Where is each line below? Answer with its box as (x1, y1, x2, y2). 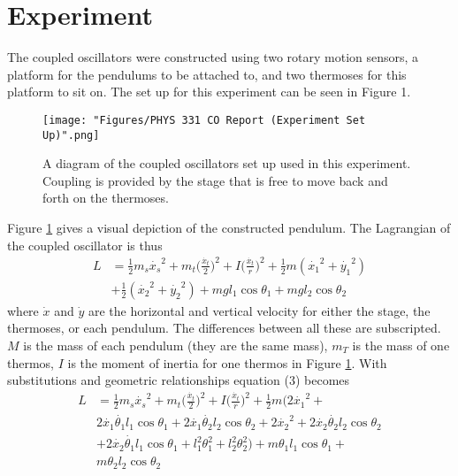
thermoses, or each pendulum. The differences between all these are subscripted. (7, 319, 441, 337)
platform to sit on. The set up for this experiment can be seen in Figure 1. (7, 82, 411, 101)
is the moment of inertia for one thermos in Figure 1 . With (67, 353, 387, 372)
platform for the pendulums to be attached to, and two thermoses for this (7, 65, 407, 83)
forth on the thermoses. (42, 188, 169, 207)
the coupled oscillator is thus (7, 235, 163, 254)
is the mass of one (352, 335, 450, 354)
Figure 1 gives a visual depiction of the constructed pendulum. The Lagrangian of (7, 219, 451, 236)
